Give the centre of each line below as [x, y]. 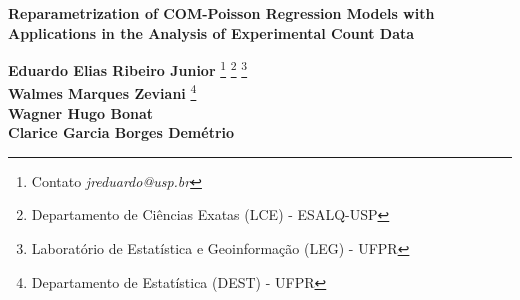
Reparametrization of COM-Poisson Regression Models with [221, 13]
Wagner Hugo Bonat [81, 112]
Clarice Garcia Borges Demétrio [121, 132]
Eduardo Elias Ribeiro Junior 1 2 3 [128, 68]
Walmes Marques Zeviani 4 [102, 92]
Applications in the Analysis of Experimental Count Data [211, 32]
